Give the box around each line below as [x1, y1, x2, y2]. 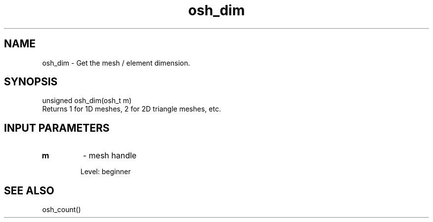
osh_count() [42, 205, 81, 214]
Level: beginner [80, 167, 131, 176]
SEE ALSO [4, 184, 54, 197]
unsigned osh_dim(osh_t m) [42, 96, 132, 105]
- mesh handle [83, 150, 137, 161]
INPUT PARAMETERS [4, 121, 110, 134]
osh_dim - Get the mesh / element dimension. [42, 58, 190, 67]
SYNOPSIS [4, 75, 58, 88]
